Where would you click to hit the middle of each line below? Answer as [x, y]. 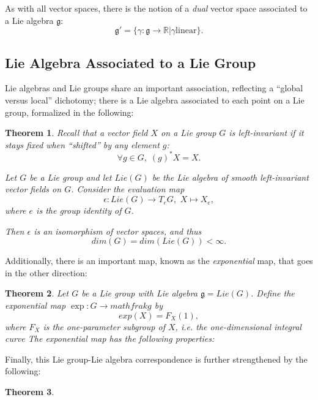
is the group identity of [79, 210]
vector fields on [33, 189]
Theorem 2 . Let [37, 293]
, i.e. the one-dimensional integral [238, 326]
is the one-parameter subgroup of [104, 326]
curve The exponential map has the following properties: [110, 338]
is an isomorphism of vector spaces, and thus [118, 231]
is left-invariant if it [266, 133]
